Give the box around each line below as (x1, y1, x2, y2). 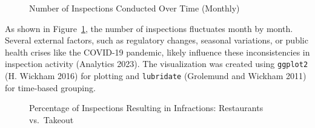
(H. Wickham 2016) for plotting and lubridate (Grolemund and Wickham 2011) (5, 69, 307, 82)
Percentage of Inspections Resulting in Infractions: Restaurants (29, 101, 264, 114)
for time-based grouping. (5, 81, 96, 94)
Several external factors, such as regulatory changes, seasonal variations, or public (5, 34, 308, 46)
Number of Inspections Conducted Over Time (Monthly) (29, 2, 240, 14)
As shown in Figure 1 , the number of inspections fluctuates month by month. (5, 22, 293, 34)
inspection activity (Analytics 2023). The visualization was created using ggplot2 (5, 57, 308, 70)
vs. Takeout (29, 113, 74, 126)
